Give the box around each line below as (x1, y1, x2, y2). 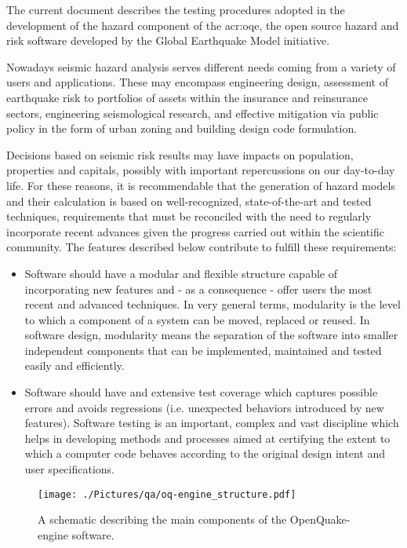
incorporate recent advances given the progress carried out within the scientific (6, 223, 385, 239)
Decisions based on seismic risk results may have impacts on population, (6, 146, 354, 163)
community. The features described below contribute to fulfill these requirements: (6, 239, 397, 255)
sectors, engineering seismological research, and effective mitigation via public (6, 104, 379, 121)
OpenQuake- (289, 511, 351, 528)
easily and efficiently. (24, 357, 125, 374)
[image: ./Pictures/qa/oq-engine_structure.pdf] (38, 488, 296, 500)
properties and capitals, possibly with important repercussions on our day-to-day (6, 162, 395, 178)
